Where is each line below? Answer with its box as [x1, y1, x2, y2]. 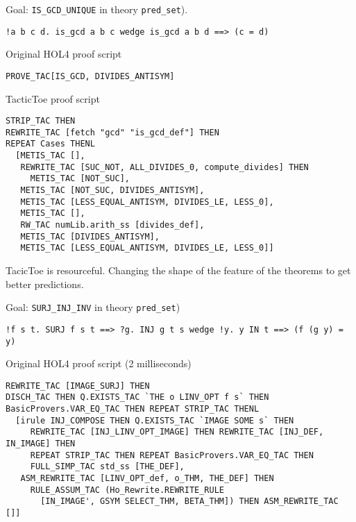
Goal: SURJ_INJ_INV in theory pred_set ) [6, 300, 180, 314]
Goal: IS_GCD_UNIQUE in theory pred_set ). [6, 2, 188, 16]
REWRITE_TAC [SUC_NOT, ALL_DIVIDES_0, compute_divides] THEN [20, 162, 309, 172]
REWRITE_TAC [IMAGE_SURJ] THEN [6, 380, 150, 391]
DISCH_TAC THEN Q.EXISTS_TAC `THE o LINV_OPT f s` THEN [6, 392, 269, 403]
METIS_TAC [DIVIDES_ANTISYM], [20, 231, 160, 242]
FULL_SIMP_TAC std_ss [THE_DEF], [30, 462, 185, 472]
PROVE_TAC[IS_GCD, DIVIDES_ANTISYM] [6, 71, 175, 81]
